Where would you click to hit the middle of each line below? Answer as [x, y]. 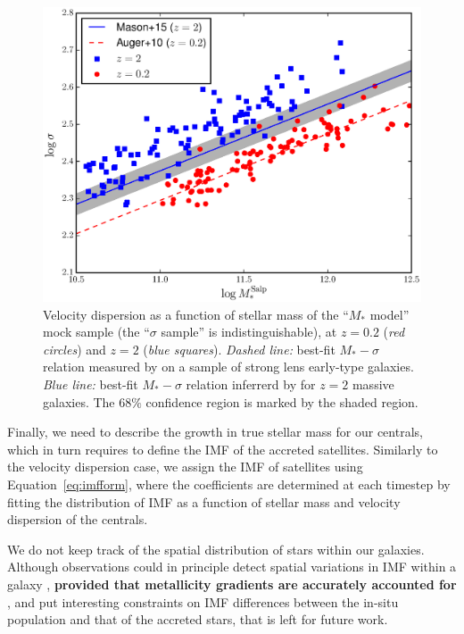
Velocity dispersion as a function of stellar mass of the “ [196, 314]
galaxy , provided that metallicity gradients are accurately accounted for [232, 584]
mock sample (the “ [96, 332]
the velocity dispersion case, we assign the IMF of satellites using [185, 467]
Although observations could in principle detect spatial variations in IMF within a [232, 567]
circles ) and [75, 349]
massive [373, 384]
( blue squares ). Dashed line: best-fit [239, 349]
